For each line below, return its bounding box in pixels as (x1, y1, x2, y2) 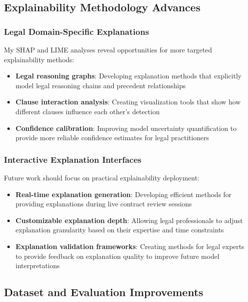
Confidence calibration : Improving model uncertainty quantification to (15, 123, 237, 133)
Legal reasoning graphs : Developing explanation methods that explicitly (15, 71, 242, 81)
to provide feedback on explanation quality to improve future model (15, 251, 220, 261)
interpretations (15, 260, 60, 271)
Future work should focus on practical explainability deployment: (4, 172, 199, 182)
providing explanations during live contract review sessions (15, 199, 192, 209)
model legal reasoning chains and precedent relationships (15, 80, 186, 90)
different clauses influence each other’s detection (15, 106, 160, 116)
